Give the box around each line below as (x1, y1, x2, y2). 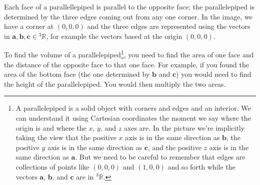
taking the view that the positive (15, 132, 116, 143)
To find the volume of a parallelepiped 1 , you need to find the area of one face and (4, 48, 254, 60)
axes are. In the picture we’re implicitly (123, 122, 245, 133)
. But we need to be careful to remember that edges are (75, 152, 245, 162)
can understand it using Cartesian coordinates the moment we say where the (15, 113, 251, 123)
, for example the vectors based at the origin (46, 30, 182, 41)
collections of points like (15, 161, 89, 172)
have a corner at (4, 21, 54, 31)
